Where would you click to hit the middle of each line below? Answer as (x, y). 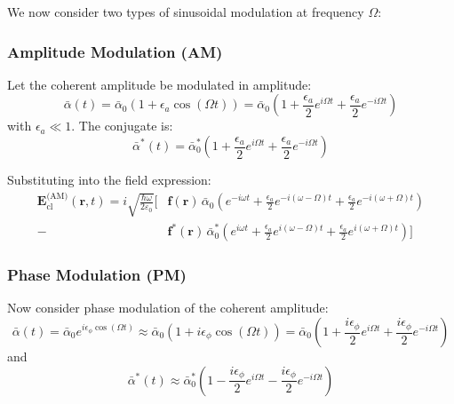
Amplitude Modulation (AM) (115, 51)
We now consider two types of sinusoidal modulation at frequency (186, 12)
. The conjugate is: (122, 126)
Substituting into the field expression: (109, 179)
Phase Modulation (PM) (97, 275)
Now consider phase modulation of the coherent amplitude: (168, 308)
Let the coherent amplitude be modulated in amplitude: (159, 84)
